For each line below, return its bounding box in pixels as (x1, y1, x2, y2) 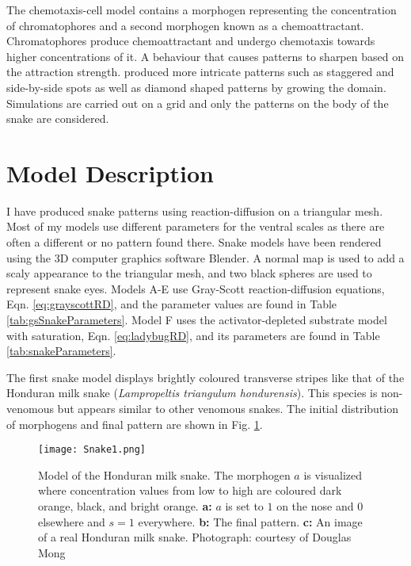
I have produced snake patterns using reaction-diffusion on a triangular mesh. (6, 202, 383, 219)
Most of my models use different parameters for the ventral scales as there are (6, 218, 385, 235)
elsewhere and (38, 513, 105, 530)
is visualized (303, 466, 363, 483)
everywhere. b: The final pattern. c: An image (138, 513, 363, 530)
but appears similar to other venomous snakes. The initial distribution (57, 400, 398, 416)
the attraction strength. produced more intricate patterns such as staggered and (6, 63, 394, 80)
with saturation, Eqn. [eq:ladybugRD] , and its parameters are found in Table (6, 327, 380, 343)
